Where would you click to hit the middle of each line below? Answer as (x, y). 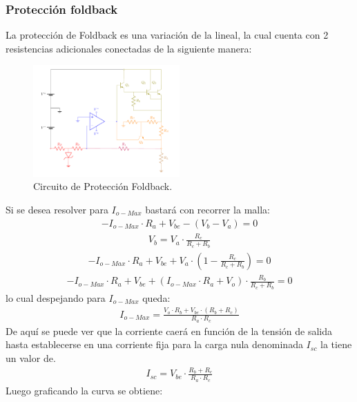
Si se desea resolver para (57, 209)
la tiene (336, 344)
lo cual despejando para (56, 297)
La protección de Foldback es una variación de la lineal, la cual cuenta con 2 (167, 35)
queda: (156, 297)
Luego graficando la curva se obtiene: (84, 390)
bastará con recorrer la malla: (208, 209)
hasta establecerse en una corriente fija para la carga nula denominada (154, 344)
